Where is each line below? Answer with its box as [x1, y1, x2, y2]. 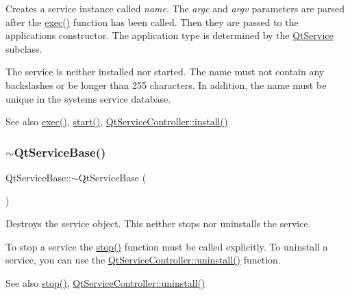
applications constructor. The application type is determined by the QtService [5, 28, 334, 42]
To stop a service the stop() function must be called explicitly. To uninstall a [5, 239, 328, 253]
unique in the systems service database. [5, 91, 171, 105]
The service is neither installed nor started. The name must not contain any [5, 64, 325, 79]
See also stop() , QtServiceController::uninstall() [5, 275, 205, 290]
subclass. [5, 41, 42, 55]
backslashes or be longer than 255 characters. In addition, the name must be [5, 77, 327, 92]
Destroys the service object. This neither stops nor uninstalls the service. [5, 216, 311, 231]
